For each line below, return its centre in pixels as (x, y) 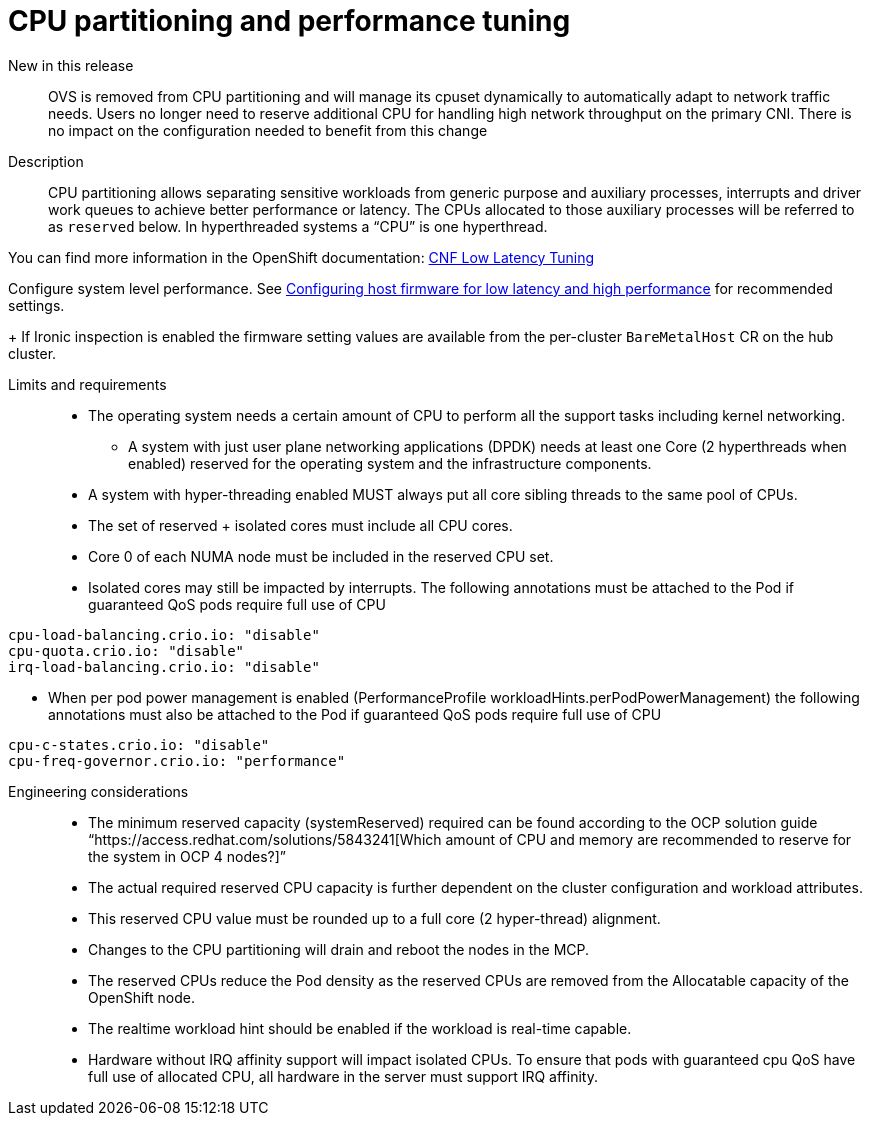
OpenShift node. (142, 997)
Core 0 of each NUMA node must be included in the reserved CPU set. (321, 556)
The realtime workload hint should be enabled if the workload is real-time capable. (360, 1028)
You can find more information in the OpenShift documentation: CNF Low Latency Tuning (301, 257)
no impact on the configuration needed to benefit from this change (268, 130)
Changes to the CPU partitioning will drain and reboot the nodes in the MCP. (339, 949)
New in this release (71, 65)
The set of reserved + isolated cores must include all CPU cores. (300, 525)
